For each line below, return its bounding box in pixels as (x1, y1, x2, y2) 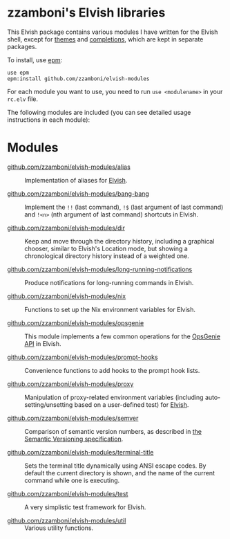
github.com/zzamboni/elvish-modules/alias (7, 163, 131, 171)
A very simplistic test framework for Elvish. (24, 503, 146, 511)
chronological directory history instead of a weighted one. (24, 251, 190, 260)
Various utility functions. (24, 524, 94, 532)
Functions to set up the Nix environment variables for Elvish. (24, 305, 195, 313)
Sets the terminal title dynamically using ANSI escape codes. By (24, 462, 207, 470)
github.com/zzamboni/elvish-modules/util (7, 516, 126, 524)
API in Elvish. (24, 339, 61, 347)
